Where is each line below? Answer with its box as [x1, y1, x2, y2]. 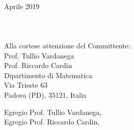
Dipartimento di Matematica [4, 70, 92, 80]
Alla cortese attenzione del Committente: [4, 40, 130, 50]
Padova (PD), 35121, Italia [4, 89, 87, 100]
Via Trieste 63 [4, 80, 48, 90]
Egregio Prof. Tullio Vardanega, [4, 106, 102, 117]
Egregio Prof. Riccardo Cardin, [4, 116, 100, 127]
